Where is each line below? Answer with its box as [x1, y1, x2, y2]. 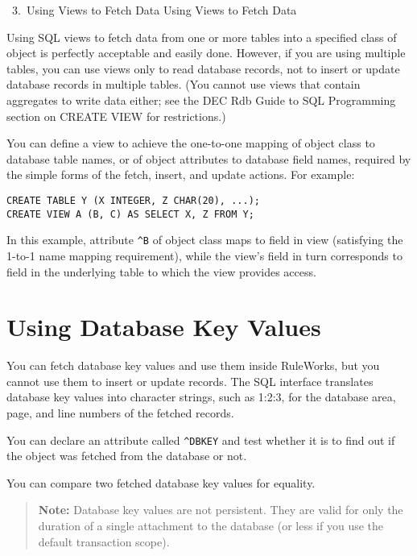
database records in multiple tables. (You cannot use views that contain [6, 76, 361, 93]
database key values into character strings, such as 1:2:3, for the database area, [6, 388, 396, 405]
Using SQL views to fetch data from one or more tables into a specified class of [6, 28, 397, 45]
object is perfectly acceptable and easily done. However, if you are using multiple [6, 44, 406, 61]
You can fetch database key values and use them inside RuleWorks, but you [6, 357, 380, 374]
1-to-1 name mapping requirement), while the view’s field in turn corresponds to [6, 247, 403, 263]
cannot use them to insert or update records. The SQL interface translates [6, 372, 374, 389]
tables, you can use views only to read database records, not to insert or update [6, 60, 400, 77]
